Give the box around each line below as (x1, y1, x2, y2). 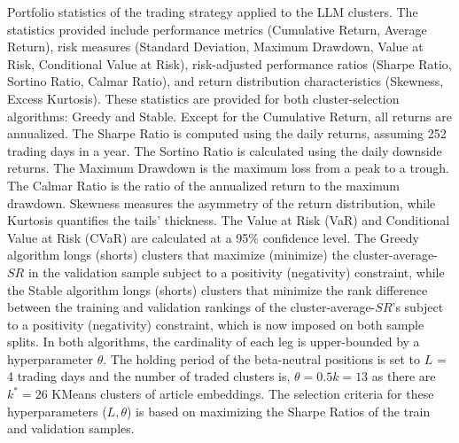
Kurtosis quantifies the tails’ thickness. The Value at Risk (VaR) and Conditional (7, 211, 450, 229)
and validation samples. (7, 419, 135, 438)
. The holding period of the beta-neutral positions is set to (103, 349, 421, 368)
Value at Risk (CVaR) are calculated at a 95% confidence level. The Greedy (7, 228, 419, 246)
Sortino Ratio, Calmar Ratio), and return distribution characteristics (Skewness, (7, 72, 444, 90)
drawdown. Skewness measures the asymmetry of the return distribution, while (7, 193, 436, 212)
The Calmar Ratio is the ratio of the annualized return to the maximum (7, 175, 400, 194)
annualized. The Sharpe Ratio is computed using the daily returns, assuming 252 (7, 124, 447, 143)
